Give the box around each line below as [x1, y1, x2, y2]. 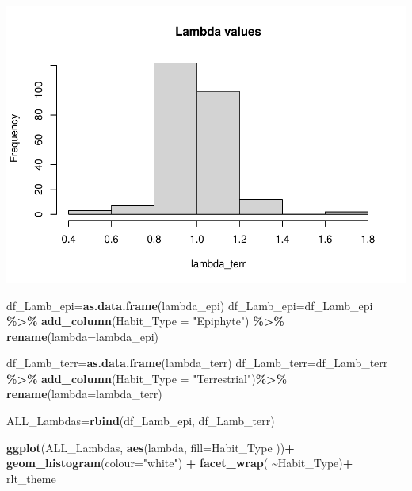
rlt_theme [6, 470, 56, 486]
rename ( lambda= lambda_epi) [6, 328, 159, 344]
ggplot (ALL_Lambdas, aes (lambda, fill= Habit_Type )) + [6, 439, 295, 455]
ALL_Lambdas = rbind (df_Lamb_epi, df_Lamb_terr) [6, 412, 275, 429]
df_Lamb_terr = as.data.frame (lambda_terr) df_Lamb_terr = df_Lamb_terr [6, 355, 388, 371]
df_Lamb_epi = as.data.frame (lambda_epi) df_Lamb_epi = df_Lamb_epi [6, 297, 373, 313]
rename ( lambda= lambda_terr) [6, 386, 162, 402]
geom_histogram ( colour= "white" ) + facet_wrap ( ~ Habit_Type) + [6, 455, 353, 471]
